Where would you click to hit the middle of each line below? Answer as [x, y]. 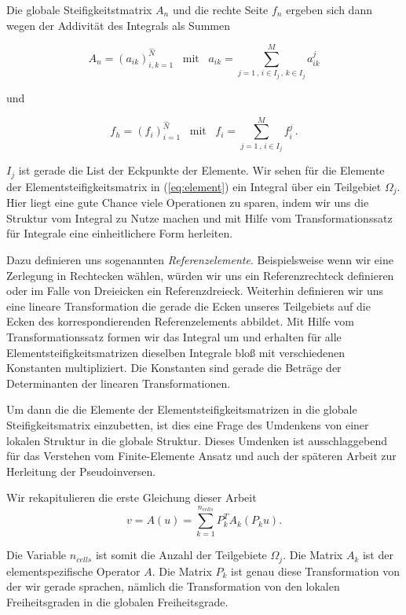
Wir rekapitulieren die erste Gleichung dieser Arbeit [132, 497]
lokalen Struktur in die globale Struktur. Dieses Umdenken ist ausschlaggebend [197, 440]
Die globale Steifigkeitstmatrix [79, 9]
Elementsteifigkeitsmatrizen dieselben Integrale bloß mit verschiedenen [176, 352]
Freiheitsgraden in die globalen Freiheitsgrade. [117, 602]
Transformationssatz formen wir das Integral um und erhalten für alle [174, 336]
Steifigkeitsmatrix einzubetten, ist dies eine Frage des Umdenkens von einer [188, 424]
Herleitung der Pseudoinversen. [81, 471]
